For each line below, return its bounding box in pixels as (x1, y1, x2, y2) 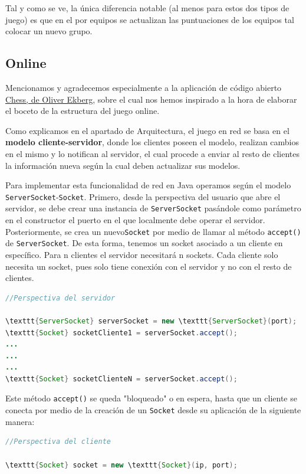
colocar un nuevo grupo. (5, 25, 93, 37)
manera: (5, 415, 35, 427)
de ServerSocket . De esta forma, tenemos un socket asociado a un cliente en (5, 237, 283, 249)
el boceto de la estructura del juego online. (5, 104, 160, 117)
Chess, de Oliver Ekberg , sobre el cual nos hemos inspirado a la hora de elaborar (5, 93, 297, 105)
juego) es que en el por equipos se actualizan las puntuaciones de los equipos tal (5, 13, 294, 25)
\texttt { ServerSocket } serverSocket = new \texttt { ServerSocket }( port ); (5, 316, 297, 325)
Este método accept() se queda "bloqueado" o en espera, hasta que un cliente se (5, 392, 297, 404)
